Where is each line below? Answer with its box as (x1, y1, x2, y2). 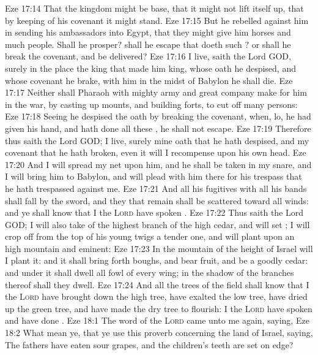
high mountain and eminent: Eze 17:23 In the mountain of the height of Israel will (5, 242, 313, 254)
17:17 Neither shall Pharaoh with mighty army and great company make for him (5, 86, 307, 99)
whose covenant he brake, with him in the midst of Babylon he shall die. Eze (5, 74, 293, 86)
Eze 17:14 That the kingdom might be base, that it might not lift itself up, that (5, 2, 304, 14)
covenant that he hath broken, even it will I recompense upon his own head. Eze (5, 146, 306, 159)
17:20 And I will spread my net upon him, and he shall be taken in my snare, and (5, 158, 312, 170)
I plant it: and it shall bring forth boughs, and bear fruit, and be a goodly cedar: (5, 254, 308, 267)
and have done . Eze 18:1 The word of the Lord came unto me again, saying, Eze (5, 314, 309, 327)
